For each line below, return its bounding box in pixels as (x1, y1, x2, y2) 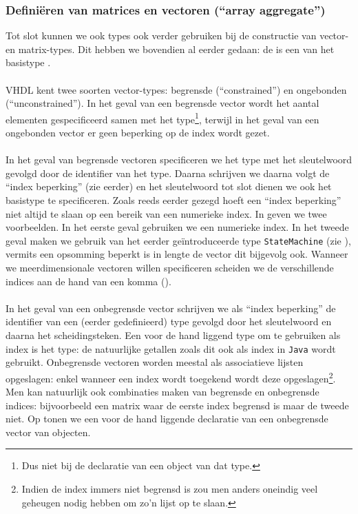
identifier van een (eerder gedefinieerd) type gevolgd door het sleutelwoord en (6, 314, 332, 329)
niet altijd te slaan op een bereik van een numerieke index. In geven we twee (6, 206, 327, 220)
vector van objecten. (6, 424, 91, 439)
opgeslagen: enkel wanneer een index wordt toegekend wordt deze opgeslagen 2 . (6, 369, 336, 385)
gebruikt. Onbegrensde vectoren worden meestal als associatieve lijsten (6, 355, 304, 369)
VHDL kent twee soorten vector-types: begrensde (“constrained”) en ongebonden (6, 82, 347, 96)
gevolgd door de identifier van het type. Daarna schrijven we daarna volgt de (6, 165, 330, 180)
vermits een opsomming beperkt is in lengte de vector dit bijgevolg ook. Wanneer (6, 247, 348, 261)
